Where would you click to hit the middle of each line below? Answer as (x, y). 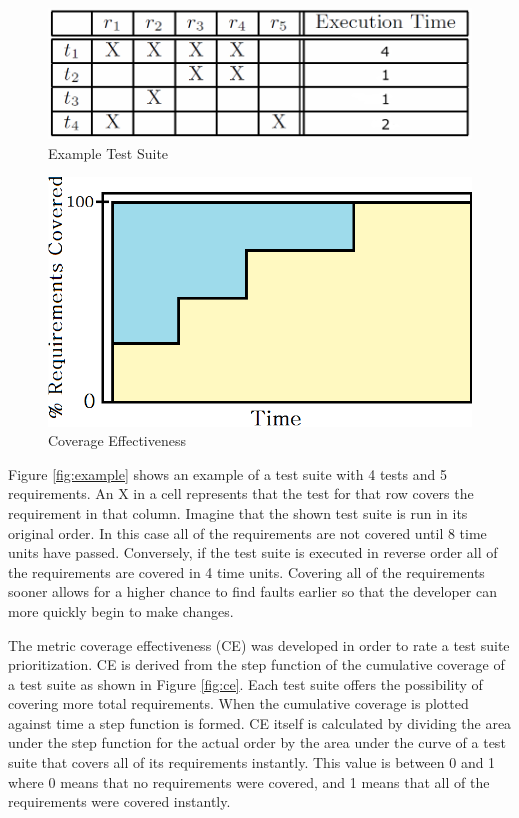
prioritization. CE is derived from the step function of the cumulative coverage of (256, 664)
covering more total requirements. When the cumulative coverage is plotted (238, 703)
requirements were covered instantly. (119, 801)
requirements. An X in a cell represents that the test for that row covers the (241, 493)
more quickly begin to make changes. (121, 610)
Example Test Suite (108, 152)
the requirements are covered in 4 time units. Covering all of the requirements (246, 571)
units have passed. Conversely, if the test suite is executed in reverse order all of (253, 552)
